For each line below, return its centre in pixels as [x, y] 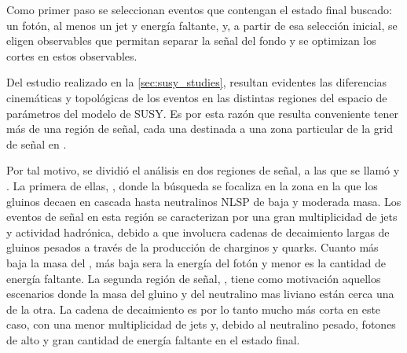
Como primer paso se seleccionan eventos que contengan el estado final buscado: [199, 9]
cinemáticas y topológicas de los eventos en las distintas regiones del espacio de [197, 97]
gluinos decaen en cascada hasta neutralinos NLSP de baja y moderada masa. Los [204, 201]
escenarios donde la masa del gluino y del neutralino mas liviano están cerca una [200, 294]
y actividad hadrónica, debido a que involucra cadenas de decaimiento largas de [198, 232]
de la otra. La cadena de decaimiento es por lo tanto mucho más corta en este [194, 309]
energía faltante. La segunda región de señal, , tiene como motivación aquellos [194, 278]
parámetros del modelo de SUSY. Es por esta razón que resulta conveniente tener [202, 113]
